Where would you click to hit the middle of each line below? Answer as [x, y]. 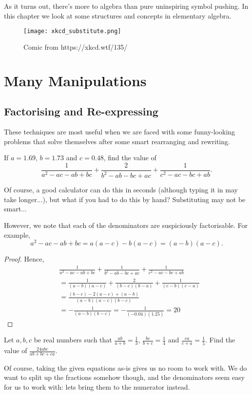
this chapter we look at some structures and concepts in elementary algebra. [118, 15]
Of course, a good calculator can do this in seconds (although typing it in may [121, 190]
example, [17, 235]
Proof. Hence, [24, 259]
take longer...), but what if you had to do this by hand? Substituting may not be [125, 199]
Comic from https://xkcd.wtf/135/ [76, 47]
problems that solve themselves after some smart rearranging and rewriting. [117, 141]
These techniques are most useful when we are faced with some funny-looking [120, 132]
